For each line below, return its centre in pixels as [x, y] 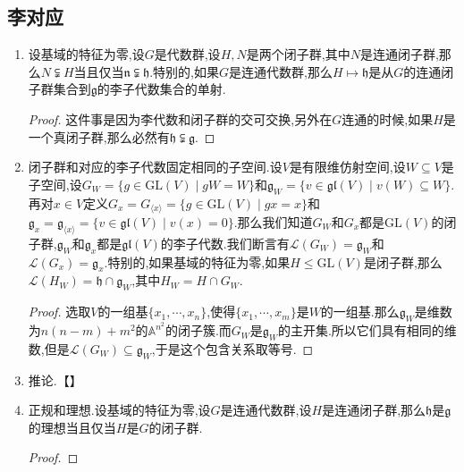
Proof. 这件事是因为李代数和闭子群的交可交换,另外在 [180, 118]
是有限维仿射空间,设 [347, 167]
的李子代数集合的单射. [161, 89]
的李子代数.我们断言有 [225, 243]
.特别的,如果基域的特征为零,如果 [197, 261]
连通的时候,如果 [388, 118]
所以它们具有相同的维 [394, 330]
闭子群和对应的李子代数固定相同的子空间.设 [155, 167]
